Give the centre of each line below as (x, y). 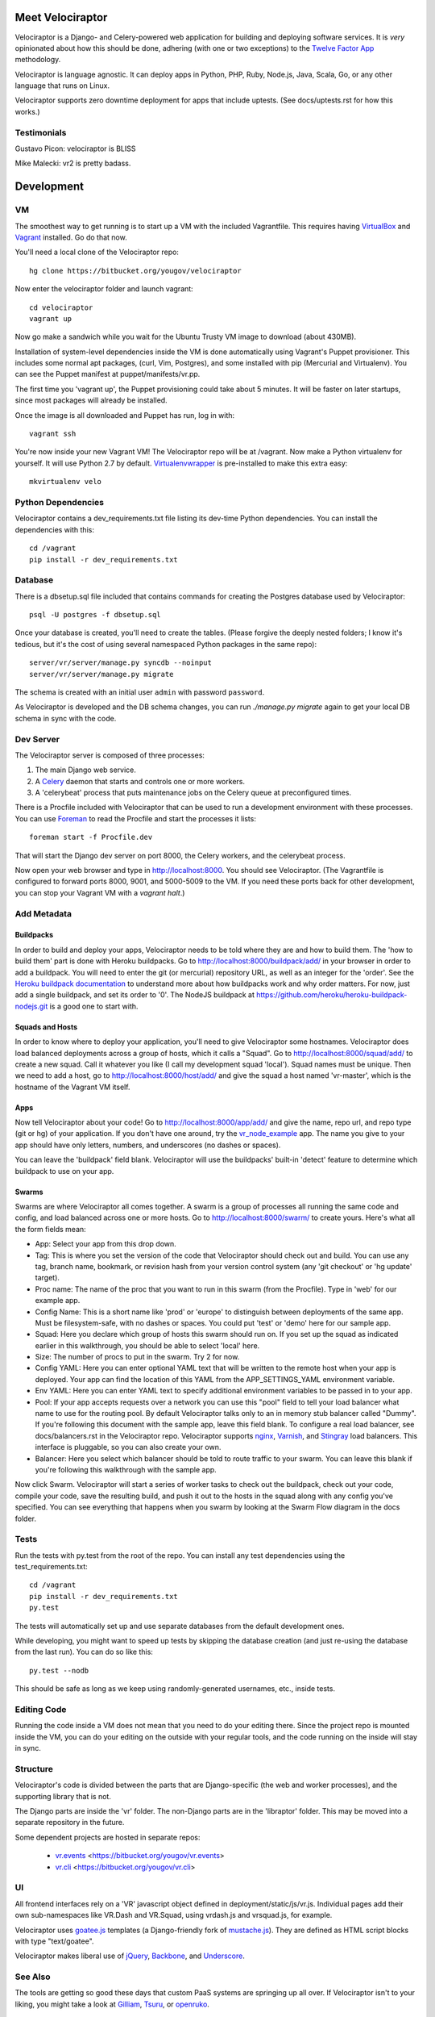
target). (48, 1278)
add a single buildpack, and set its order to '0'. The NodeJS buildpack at (135, 995)
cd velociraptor (61, 307)
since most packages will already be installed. (91, 400)
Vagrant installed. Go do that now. (71, 237)
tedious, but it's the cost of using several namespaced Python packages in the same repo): (166, 644)
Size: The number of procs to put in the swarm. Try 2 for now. (137, 1357)
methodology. (38, 60)
